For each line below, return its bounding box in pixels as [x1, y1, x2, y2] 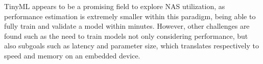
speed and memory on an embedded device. [4, 50, 140, 60]
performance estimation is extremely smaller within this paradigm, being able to [4, 11, 256, 21]
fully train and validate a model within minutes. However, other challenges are [4, 21, 250, 31]
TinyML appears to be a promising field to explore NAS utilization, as [4, 1, 225, 11]
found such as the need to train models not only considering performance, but [4, 30, 248, 41]
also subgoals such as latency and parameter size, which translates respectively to [4, 40, 259, 51]
